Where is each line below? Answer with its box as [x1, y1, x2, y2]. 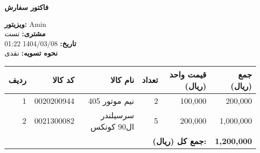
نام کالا [110, 74, 134, 86]
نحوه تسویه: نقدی [4, 48, 58, 58]
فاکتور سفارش [4, 2, 49, 12]
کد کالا [52, 74, 74, 86]
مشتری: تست [4, 28, 46, 39]
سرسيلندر [100, 109, 134, 121]
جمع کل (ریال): [152, 135, 207, 147]
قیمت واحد [169, 68, 207, 80]
